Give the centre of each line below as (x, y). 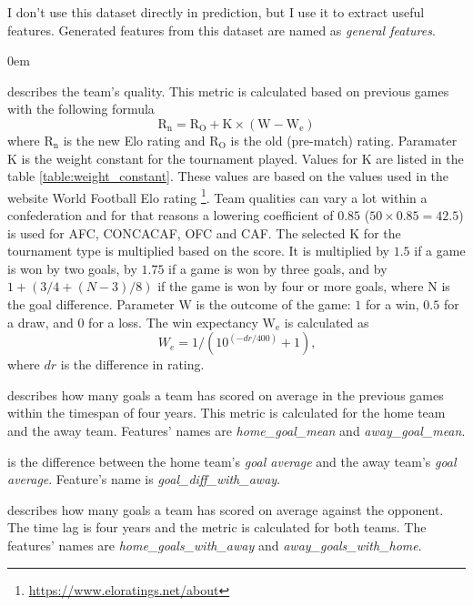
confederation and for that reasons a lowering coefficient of (171, 215)
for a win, (392, 303)
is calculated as (327, 322)
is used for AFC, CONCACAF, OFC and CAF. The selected (176, 232)
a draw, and (40, 322)
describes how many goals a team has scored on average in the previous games (226, 394)
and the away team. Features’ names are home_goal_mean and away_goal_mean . (236, 430)
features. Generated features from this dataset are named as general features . (221, 30)
